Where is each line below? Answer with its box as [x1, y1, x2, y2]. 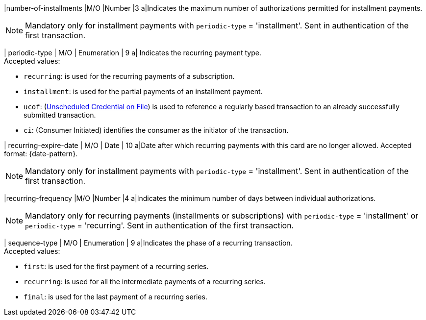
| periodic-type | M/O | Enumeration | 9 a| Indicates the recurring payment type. [4, 49, 261, 57]
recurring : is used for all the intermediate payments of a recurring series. [24, 277, 266, 286]
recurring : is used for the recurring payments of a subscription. [24, 72, 235, 80]
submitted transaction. [24, 111, 96, 119]
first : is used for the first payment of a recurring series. [24, 262, 209, 271]
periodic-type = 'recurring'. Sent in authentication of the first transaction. [25, 221, 294, 230]
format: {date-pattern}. [4, 149, 78, 158]
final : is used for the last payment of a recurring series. [24, 293, 207, 301]
